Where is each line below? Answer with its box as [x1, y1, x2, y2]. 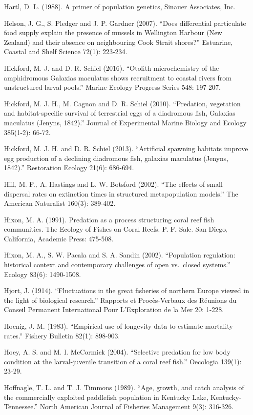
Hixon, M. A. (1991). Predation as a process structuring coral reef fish [4, 214, 214, 224]
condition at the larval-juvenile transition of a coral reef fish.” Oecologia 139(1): [4, 356, 242, 366]
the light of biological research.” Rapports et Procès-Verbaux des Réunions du [4, 295, 237, 305]
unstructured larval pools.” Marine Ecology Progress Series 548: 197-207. [4, 82, 221, 92]
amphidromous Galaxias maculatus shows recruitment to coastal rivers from [4, 72, 232, 82]
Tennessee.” [4, 401, 38, 412]
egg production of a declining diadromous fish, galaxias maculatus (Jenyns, [4, 153, 229, 163]
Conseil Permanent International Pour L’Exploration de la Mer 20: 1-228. [4, 304, 224, 315]
